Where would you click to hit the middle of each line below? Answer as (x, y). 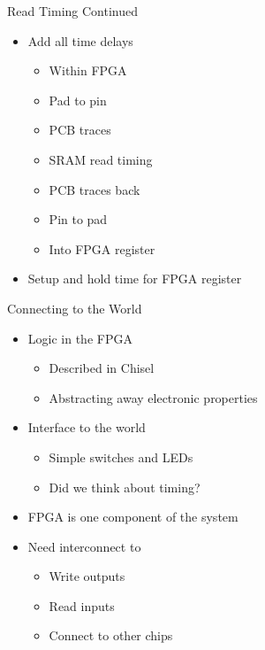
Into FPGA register (102, 248)
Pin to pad (78, 219)
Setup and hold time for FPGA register (135, 279)
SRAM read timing (101, 159)
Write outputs (87, 576)
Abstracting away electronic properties (153, 397)
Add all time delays (80, 40)
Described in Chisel (102, 368)
